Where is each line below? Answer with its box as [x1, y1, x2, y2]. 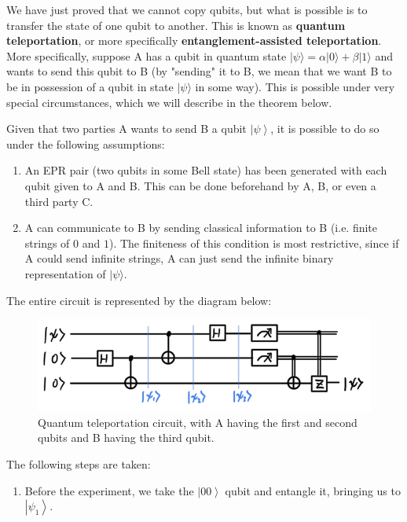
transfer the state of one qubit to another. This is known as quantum [6, 17, 346, 33]
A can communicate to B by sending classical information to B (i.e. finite [24, 219, 378, 236]
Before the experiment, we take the [24, 482, 194, 498]
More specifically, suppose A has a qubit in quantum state [6, 47, 287, 64]
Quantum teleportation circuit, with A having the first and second [38, 414, 357, 430]
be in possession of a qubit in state [6, 78, 174, 94]
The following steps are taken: [6, 456, 151, 472]
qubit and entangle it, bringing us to [225, 482, 401, 498]
